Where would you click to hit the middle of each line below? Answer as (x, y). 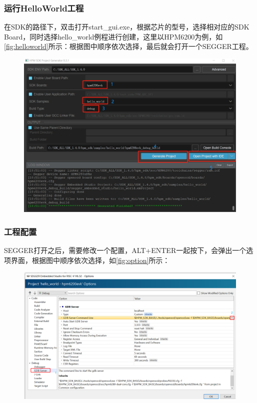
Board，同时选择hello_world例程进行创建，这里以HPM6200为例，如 (113, 36)
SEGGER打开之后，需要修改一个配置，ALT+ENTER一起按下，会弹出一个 (125, 250)
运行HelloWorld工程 (44, 8)
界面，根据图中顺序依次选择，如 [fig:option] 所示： (90, 260)
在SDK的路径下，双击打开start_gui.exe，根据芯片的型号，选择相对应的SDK (127, 27)
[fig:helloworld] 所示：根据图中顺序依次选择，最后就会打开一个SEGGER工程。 (128, 46)
